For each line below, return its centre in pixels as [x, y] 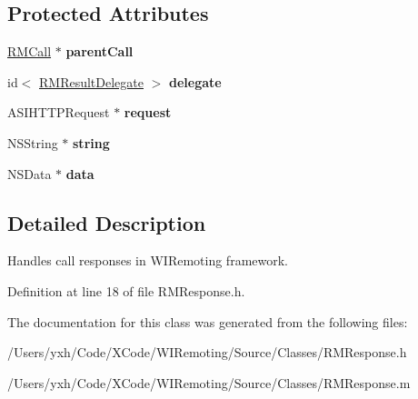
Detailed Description [107, 222]
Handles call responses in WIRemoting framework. [148, 260]
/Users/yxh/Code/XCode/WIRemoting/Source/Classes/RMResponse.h [207, 352]
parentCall [100, 51]
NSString [33, 142]
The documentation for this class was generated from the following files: [208, 321]
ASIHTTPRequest [59, 112]
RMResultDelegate [91, 81]
